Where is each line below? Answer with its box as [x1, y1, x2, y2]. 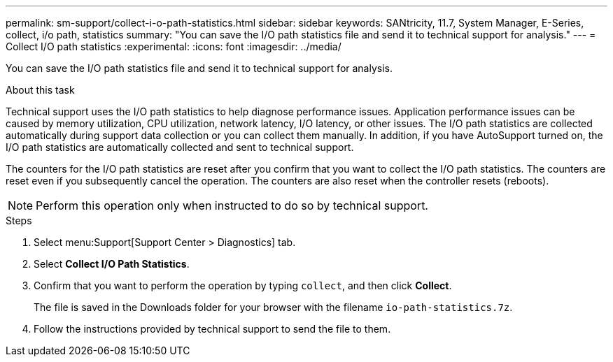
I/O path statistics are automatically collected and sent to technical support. [6, 141, 354, 153]
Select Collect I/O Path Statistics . [34, 258, 190, 270]
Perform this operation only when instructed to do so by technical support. [36, 198, 428, 212]
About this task [6, 84, 75, 96]
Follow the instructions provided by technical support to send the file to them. [34, 323, 391, 335]
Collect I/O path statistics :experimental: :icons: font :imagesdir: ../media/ [6, 41, 341, 52]
